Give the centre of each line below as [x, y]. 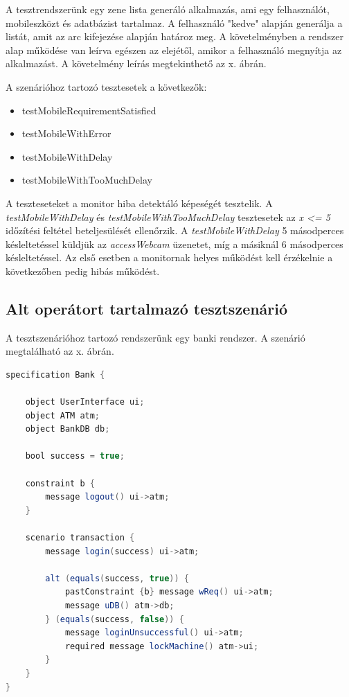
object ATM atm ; [63, 415]
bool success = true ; [75, 456]
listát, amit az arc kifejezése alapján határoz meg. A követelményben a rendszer [174, 36]
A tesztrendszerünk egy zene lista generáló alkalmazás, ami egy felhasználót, [168, 9]
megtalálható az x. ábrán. [60, 351]
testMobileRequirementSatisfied [89, 110]
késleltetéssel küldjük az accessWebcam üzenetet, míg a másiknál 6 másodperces [174, 244]
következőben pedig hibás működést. [83, 271]
